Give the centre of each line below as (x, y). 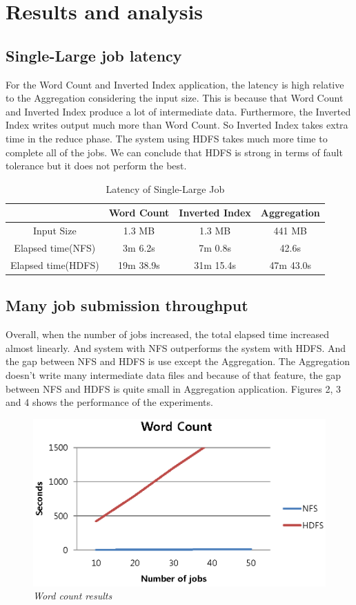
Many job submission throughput (127, 305)
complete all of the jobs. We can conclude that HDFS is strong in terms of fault (174, 152)
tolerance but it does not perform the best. (96, 166)
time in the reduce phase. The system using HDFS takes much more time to (167, 138)
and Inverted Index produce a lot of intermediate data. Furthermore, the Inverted (178, 111)
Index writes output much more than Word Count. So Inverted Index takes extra (177, 125)
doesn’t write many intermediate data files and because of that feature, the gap (174, 374)
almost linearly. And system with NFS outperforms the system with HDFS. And (176, 347)
